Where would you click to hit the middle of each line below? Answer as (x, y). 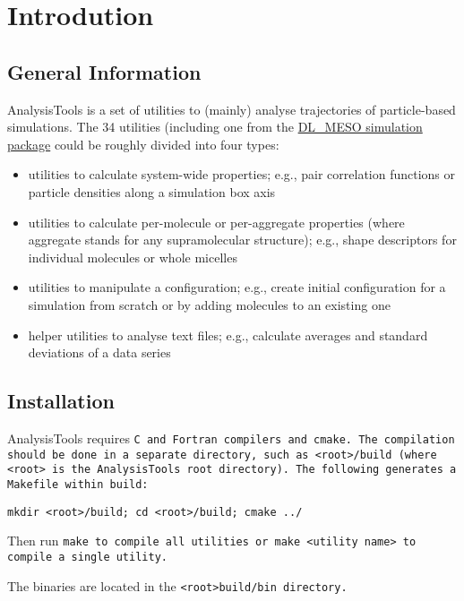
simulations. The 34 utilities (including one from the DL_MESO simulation (215, 127)
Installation (61, 401)
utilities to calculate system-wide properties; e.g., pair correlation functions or (242, 174)
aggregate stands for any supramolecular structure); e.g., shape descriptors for (242, 240)
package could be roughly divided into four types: (143, 144)
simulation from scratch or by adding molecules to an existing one (209, 304)
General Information (104, 71)
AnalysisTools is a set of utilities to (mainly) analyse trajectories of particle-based (232, 109)
